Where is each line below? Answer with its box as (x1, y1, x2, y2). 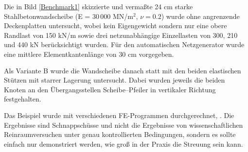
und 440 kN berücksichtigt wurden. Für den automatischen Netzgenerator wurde (4, 39, 245, 50)
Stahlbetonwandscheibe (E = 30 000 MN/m (4, 11, 133, 21)
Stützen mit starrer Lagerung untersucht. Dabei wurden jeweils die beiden (4, 75, 225, 85)
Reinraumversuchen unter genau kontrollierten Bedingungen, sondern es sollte (4, 129, 236, 139)
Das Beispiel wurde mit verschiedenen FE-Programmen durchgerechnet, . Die (4, 110, 234, 120)
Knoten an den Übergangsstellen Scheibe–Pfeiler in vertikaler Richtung (4, 84, 216, 94)
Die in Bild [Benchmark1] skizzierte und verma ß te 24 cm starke (4, 1, 193, 11)
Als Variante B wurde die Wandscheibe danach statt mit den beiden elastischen (4, 65, 241, 75)
